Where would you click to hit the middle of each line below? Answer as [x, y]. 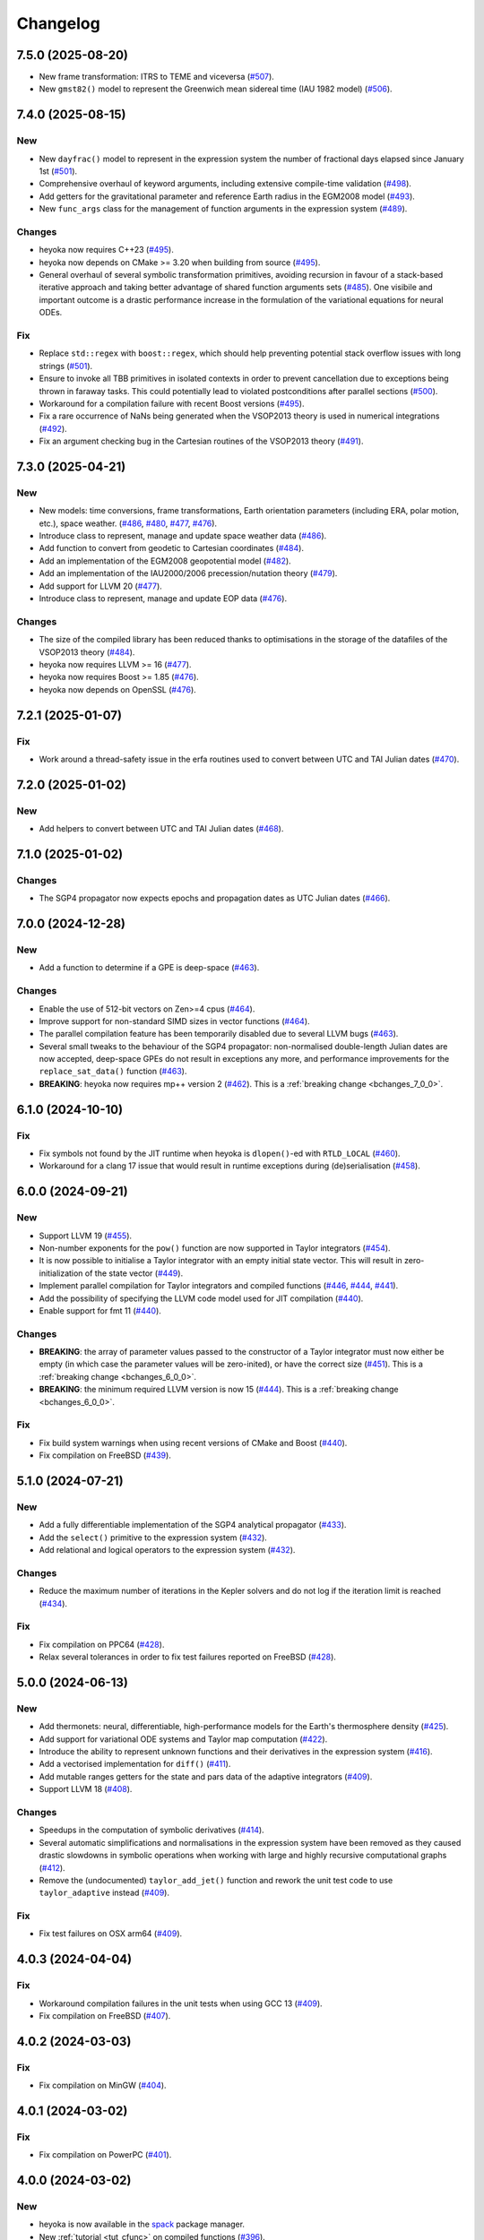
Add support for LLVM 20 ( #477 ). [101, 586]
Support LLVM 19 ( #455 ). [86, 1236]
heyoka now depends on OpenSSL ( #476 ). [117, 689]
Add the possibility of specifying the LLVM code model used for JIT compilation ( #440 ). [201, 1298]
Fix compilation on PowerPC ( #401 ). [105, 2155]
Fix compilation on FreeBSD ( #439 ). [105, 1455]
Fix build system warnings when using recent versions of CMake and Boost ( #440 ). [193, 1443]
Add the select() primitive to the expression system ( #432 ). [153, 1538]
